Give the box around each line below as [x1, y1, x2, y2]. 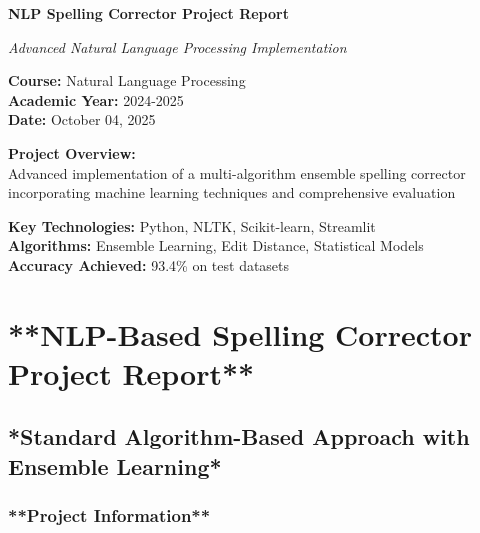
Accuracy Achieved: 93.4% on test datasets [8, 254, 290, 275]
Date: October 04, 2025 [8, 109, 156, 130]
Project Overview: [8, 142, 136, 163]
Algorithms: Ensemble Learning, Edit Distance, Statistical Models [8, 235, 424, 256]
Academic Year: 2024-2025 [8, 89, 184, 110]
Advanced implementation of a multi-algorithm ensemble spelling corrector [8, 162, 466, 183]
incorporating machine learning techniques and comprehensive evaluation [8, 182, 456, 203]
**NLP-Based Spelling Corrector [8, 313, 472, 354]
